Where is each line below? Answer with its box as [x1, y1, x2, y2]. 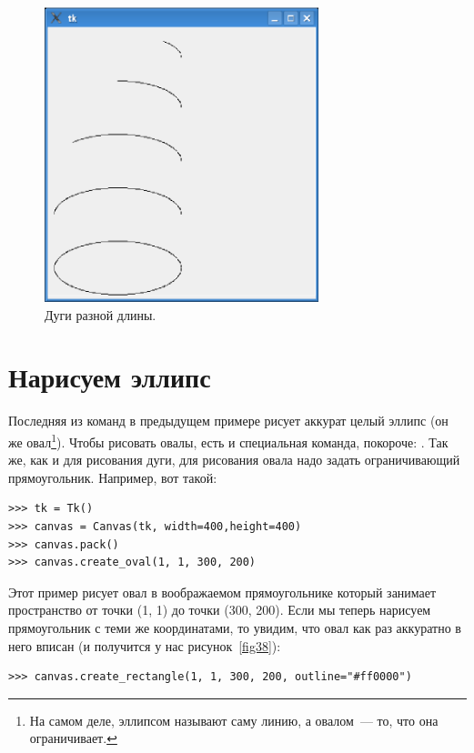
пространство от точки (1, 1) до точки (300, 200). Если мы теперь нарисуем [8, 600, 431, 619]
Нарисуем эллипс [8, 358, 211, 396]
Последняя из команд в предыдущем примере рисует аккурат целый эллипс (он [8, 411, 449, 430]
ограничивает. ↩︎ [29, 728, 117, 748]
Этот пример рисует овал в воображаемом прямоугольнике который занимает [8, 582, 437, 601]
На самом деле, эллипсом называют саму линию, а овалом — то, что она [29, 710, 439, 729]
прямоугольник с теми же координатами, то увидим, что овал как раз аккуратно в [8, 618, 461, 638]
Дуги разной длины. [45, 305, 156, 324]
